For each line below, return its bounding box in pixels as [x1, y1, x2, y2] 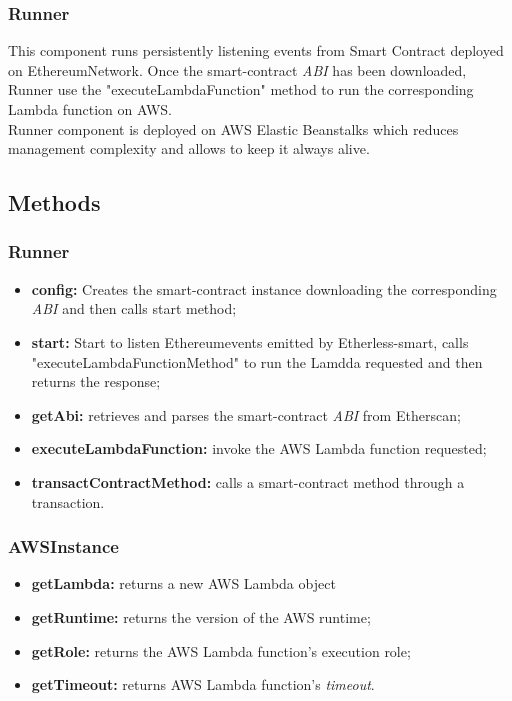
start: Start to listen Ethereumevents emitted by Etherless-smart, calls [31, 331, 469, 352]
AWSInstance [8, 534, 119, 559]
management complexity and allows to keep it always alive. [8, 138, 370, 159]
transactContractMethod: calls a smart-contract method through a [31, 471, 465, 492]
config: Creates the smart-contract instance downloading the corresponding [31, 278, 497, 299]
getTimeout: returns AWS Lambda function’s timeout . [31, 674, 375, 695]
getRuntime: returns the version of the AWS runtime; [31, 606, 371, 627]
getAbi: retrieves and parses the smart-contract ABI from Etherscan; [31, 404, 461, 425]
